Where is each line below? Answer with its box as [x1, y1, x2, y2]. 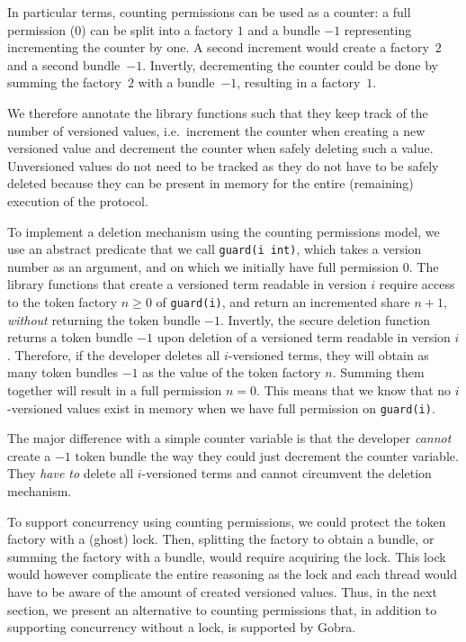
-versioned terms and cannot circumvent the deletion [141, 464, 432, 483]
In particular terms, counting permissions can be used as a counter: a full [7, 3, 411, 21]
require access [379, 275, 455, 294]
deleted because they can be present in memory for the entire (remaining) [7, 174, 414, 193]
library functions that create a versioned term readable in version [7, 275, 367, 294]
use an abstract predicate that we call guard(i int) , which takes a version [7, 240, 422, 258]
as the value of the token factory [142, 363, 321, 382]
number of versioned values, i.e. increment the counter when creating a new [7, 121, 426, 140]
